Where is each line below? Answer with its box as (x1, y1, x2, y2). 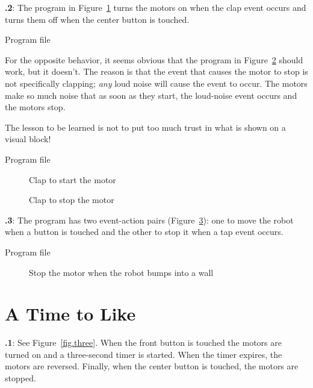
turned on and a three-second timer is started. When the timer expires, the (5, 348, 282, 360)
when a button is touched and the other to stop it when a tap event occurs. (5, 225, 284, 238)
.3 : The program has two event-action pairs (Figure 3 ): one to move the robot (5, 213, 294, 226)
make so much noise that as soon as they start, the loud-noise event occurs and (5, 89, 297, 101)
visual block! (5, 133, 51, 145)
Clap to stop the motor (29, 193, 114, 206)
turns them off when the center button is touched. (5, 13, 190, 25)
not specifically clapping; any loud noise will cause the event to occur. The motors (5, 77, 308, 89)
